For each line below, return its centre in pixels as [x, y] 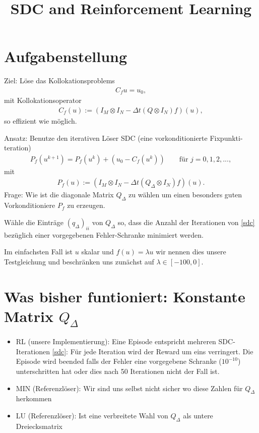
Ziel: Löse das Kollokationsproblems [59, 80]
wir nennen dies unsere [191, 252]
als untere [198, 415]
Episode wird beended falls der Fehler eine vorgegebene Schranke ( [119, 361]
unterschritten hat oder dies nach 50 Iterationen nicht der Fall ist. [118, 371]
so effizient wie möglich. [41, 121]
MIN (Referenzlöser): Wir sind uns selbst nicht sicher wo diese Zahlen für [129, 388]
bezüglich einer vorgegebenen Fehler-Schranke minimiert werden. [104, 234]
